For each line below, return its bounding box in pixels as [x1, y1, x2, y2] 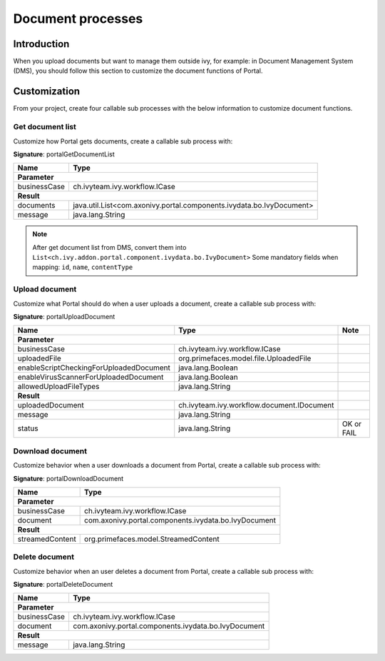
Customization [13, 86, 81, 98]
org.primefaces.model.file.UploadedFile [178, 353, 312, 363]
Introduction [13, 38, 70, 50]
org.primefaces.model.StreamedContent [84, 534, 220, 544]
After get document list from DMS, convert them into [32, 243, 187, 251]
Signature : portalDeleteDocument [13, 580, 113, 589]
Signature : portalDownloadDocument [13, 474, 124, 483]
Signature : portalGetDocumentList [13, 150, 115, 158]
